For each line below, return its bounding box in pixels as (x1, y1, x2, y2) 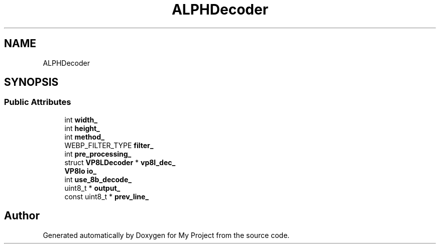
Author (4, 209, 40, 222)
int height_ (64, 123, 100, 133)
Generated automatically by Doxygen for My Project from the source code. (43, 230, 290, 239)
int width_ (64, 115, 97, 124)
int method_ (64, 132, 104, 141)
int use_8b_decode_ (64, 175, 132, 184)
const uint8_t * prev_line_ (64, 192, 149, 201)
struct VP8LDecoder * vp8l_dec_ (64, 158, 176, 167)
